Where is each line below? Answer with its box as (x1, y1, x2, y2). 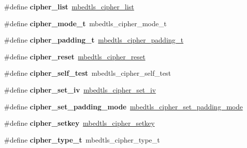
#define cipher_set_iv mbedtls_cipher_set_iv (4, 84, 156, 95)
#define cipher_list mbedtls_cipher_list (4, 1, 134, 11)
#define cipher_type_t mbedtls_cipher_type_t (4, 134, 160, 145)
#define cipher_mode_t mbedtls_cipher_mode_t (4, 18, 167, 28)
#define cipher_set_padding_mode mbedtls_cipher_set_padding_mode (4, 101, 243, 111)
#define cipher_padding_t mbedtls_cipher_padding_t (4, 35, 184, 45)
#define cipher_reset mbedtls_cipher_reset (4, 51, 146, 61)
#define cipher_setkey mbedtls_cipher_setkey (4, 118, 155, 128)
